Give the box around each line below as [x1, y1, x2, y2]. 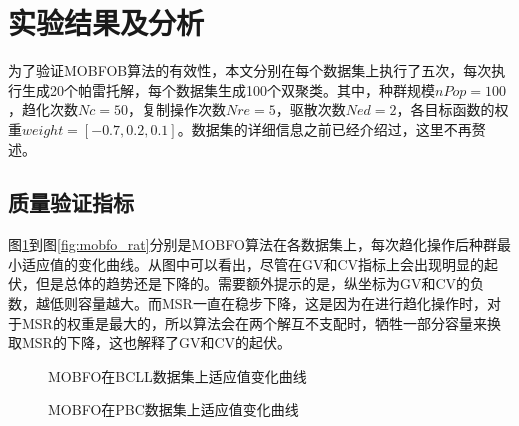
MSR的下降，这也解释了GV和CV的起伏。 [21, 332, 292, 353]
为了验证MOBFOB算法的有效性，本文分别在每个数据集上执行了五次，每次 [8, 60, 492, 81]
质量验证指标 [8, 187, 134, 218]
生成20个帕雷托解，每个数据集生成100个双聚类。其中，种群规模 [21, 79, 435, 100]
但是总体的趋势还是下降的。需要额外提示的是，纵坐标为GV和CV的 [35, 273, 471, 294]
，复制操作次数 [127, 99, 226, 120]
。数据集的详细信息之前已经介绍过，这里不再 [177, 118, 472, 139]
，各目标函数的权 [396, 99, 509, 120]
